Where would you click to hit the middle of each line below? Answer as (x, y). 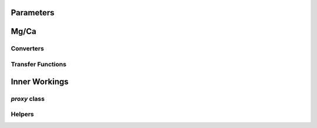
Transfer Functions (39, 64)
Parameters (33, 13)
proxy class (28, 99)
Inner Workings (40, 81)
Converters (27, 49)
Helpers (23, 114)
